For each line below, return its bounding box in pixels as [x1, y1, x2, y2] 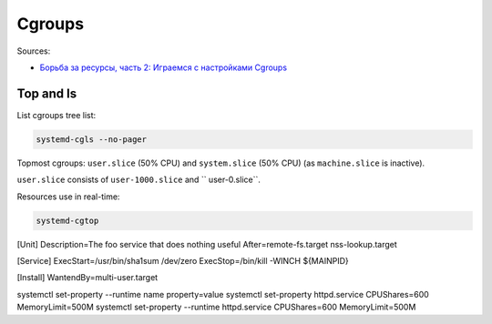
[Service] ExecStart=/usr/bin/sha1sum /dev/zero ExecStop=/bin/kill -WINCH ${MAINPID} [16, 255, 350, 266]
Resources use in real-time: [16, 191, 120, 202]
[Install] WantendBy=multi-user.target [16, 272, 159, 283]
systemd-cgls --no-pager [36, 134, 148, 145]
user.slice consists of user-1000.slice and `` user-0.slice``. [16, 174, 261, 186]
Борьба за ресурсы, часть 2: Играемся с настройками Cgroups [39, 62, 287, 73]
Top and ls [16, 86, 77, 101]
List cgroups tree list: [16, 109, 97, 120]
